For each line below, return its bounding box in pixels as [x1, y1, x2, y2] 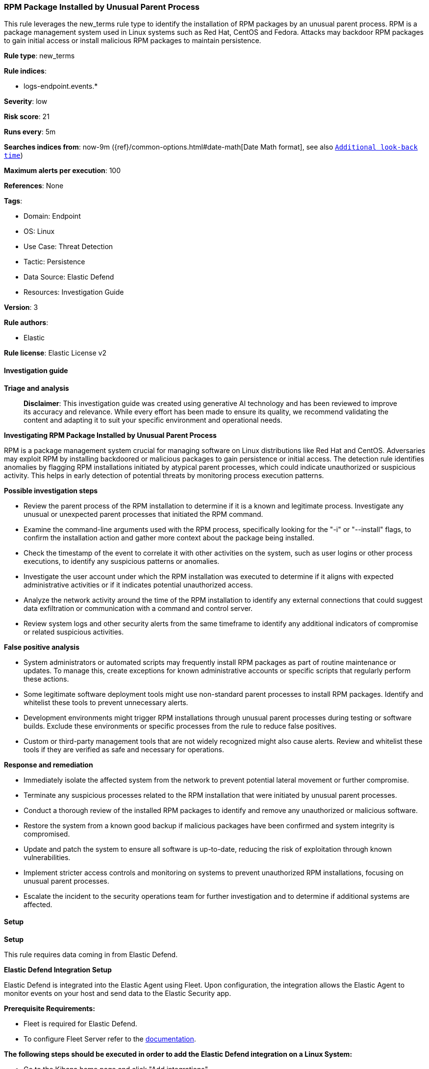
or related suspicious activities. [24, 627, 124, 636]
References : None [4, 181, 64, 190]
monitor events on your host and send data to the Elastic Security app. [4, 989, 231, 997]
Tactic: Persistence [24, 257, 85, 266]
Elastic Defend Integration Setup [4, 965, 112, 974]
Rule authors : [4, 318, 49, 327]
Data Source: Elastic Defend [24, 273, 114, 281]
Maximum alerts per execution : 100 [4, 166, 121, 175]
